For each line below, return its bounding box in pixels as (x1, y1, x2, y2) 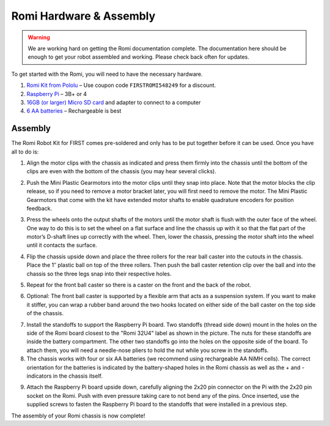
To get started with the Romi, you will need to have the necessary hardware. (11, 70, 203, 78)
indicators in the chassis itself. (26, 372, 103, 379)
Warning (28, 34, 50, 41)
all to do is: (11, 148, 39, 155)
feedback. (26, 204, 52, 212)
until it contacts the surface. (26, 242, 97, 249)
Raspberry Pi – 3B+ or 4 (26, 90, 87, 97)
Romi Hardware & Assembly (11, 9, 156, 23)
